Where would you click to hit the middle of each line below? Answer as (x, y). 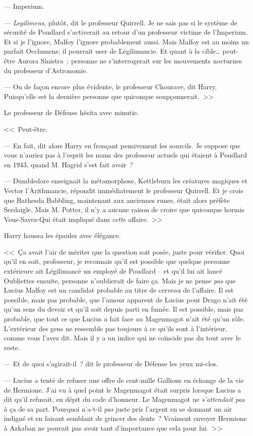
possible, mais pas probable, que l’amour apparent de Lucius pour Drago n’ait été (126, 299)
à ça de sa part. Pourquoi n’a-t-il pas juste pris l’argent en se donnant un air (118, 408)
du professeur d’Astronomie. (46, 70)
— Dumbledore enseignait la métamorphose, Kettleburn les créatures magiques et (126, 181)
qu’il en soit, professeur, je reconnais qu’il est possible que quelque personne (117, 261)
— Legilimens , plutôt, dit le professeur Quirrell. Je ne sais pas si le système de (121, 22)
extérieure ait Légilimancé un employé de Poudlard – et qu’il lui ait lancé (113, 271)
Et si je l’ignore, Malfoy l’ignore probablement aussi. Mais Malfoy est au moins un (126, 41)
